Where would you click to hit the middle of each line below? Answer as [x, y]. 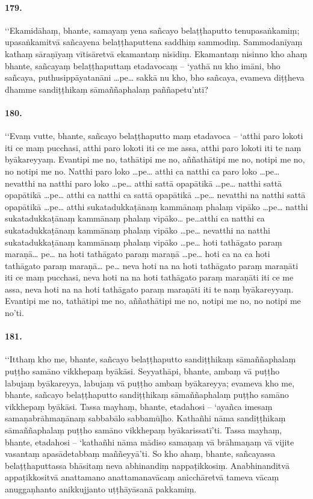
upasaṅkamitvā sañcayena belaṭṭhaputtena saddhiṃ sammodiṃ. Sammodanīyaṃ [154, 42]
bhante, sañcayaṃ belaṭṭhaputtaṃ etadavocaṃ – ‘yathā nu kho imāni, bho [143, 65]
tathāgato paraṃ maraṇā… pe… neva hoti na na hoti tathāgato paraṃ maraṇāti [152, 265]
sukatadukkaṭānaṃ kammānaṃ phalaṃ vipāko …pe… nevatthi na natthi [138, 230]
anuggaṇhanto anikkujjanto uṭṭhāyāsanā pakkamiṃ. [101, 488]
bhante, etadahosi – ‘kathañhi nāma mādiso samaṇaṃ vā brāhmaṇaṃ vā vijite [150, 442]
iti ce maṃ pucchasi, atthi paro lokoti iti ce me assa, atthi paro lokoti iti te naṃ [153, 147]
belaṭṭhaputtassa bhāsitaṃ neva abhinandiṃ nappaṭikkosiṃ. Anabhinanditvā [147, 465]
